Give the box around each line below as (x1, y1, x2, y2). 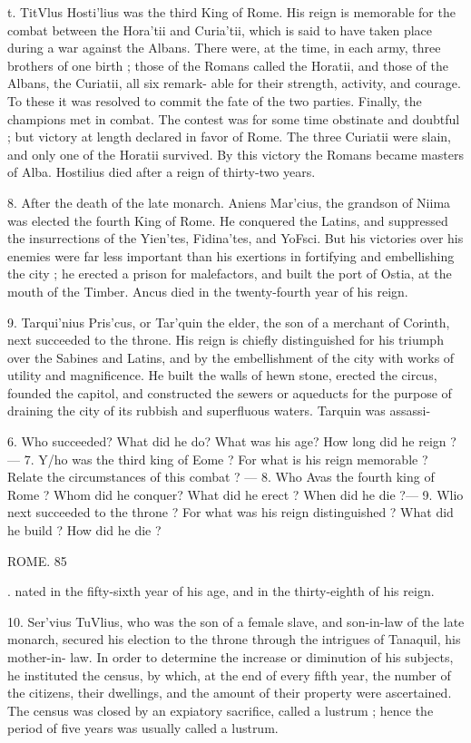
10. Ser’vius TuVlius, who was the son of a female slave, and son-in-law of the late (7, 611, 465, 631)
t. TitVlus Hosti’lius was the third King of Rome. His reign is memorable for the (7, 3, 456, 21)
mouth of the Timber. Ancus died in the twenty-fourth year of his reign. (7, 281, 408, 300)
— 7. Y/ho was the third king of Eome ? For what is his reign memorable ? (7, 449, 428, 468)
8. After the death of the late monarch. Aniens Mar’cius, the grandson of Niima (7, 192, 451, 211)
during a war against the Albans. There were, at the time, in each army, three (7, 38, 441, 57)
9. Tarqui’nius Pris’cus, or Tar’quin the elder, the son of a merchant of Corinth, (7, 312, 450, 331)
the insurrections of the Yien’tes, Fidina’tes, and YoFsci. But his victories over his (7, 229, 464, 248)
